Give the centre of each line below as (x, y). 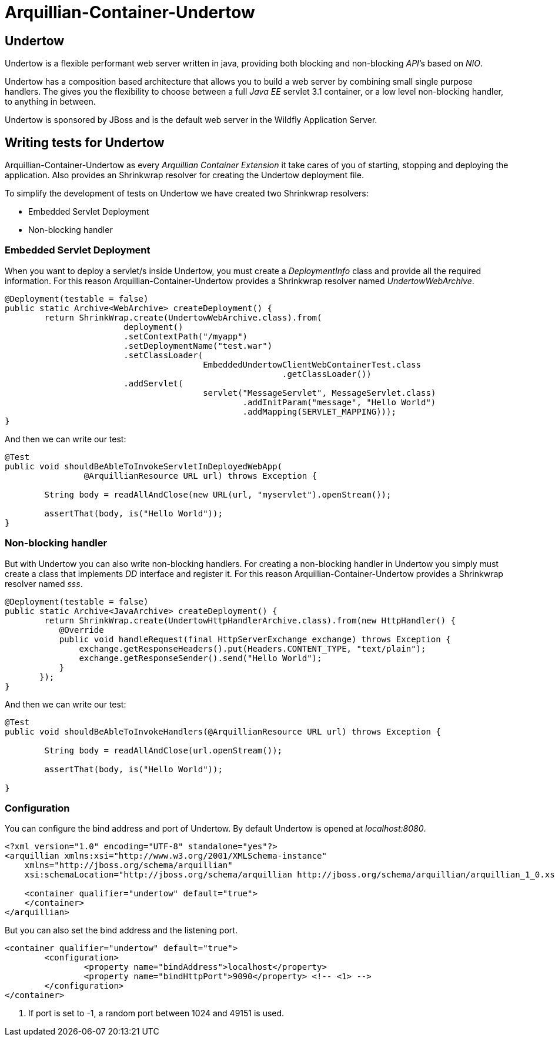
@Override (81, 630)
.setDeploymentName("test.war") (198, 346)
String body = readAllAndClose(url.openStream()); (163, 750)
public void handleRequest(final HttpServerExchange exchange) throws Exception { (255, 639)
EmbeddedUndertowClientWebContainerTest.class (312, 364)
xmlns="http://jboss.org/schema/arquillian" (128, 865)
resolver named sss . (44, 583)
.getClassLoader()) (327, 374)
